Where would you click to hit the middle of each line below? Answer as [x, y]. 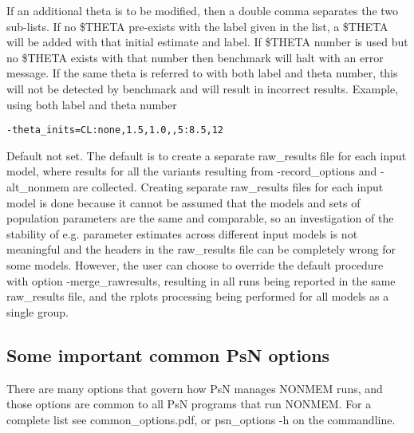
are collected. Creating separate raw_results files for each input [228, 187]
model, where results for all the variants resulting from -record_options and [192, 171]
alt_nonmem [38, 187]
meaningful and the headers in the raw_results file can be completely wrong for [201, 249]
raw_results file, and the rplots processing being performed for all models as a [198, 296]
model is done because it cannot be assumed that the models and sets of [183, 202]
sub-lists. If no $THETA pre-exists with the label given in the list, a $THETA [197, 26]
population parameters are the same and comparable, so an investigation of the [200, 218]
